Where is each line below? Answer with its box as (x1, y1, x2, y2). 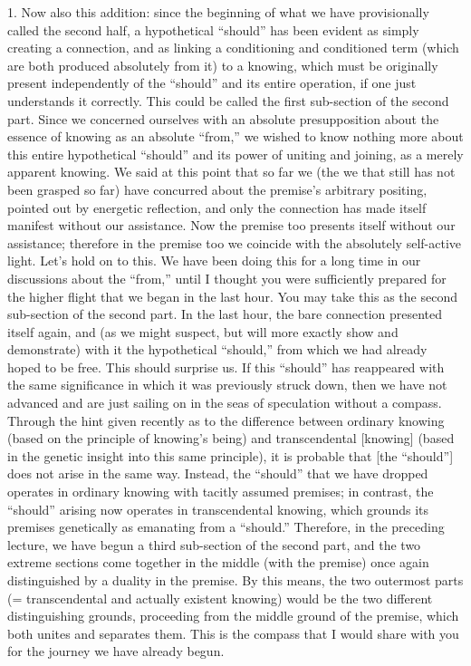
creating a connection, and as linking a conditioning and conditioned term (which (7, 38, 459, 57)
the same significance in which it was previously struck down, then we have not (7, 375, 447, 394)
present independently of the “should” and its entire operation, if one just (7, 73, 417, 92)
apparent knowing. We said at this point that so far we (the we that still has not (7, 162, 456, 181)
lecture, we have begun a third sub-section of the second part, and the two (7, 535, 421, 554)
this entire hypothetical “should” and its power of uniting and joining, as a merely (7, 144, 464, 163)
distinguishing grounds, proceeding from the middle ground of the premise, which (7, 606, 459, 625)
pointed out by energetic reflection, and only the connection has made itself (7, 198, 427, 217)
